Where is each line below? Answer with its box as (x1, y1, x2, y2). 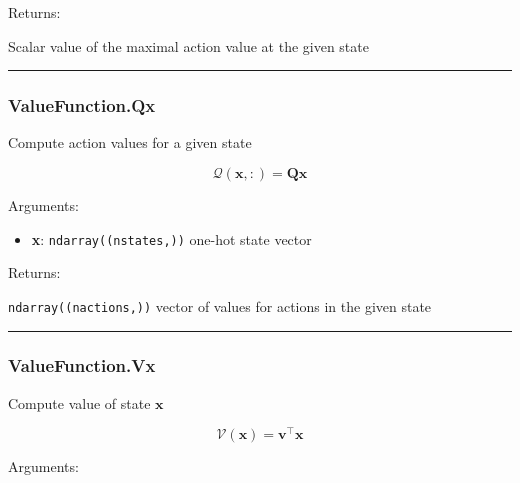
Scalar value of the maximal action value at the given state (8, 35, 369, 56)
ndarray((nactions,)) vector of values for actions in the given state (8, 295, 432, 316)
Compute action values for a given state (8, 132, 252, 153)
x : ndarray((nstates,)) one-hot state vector (31, 228, 312, 249)
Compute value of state (8, 392, 151, 413)
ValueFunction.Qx (8, 93, 156, 118)
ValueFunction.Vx (8, 353, 156, 378)
